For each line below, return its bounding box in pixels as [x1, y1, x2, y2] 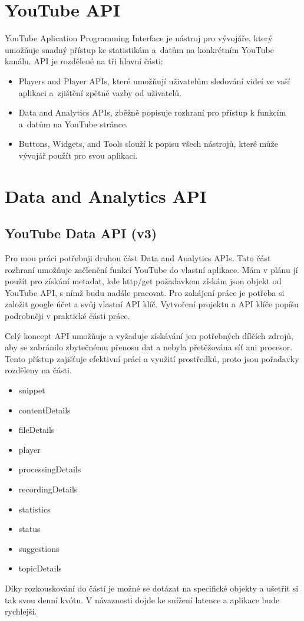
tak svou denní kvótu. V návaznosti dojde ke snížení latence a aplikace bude [5, 593, 280, 606]
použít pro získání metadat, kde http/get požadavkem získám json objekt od [5, 275, 282, 287]
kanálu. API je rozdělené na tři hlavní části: [5, 55, 163, 67]
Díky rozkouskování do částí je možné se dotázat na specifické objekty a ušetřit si [5, 581, 299, 594]
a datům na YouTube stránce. [18, 117, 128, 130]
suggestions [18, 542, 60, 554]
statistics [18, 502, 51, 515]
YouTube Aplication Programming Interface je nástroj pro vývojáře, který [5, 32, 273, 44]
